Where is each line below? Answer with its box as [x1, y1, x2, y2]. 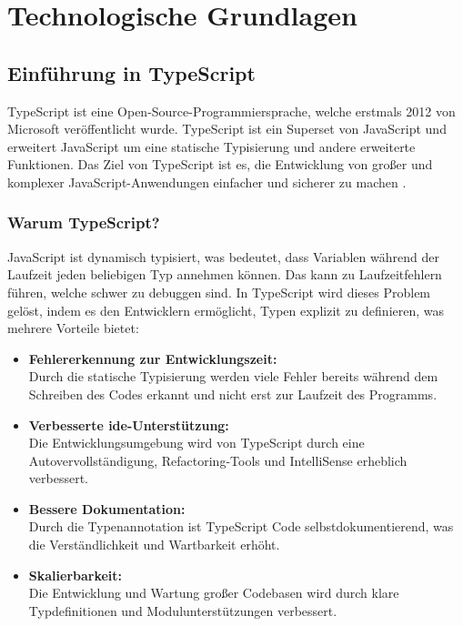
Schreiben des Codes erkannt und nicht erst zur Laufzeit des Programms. [28, 384, 438, 403]
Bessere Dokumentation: [28, 499, 186, 518]
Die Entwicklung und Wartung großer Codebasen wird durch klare [28, 583, 399, 602]
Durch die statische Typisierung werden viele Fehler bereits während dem [28, 367, 438, 386]
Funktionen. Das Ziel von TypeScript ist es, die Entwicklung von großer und [7, 155, 433, 174]
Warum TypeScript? [7, 211, 160, 234]
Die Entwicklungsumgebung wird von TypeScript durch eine [28, 433, 365, 452]
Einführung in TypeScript [7, 58, 256, 86]
